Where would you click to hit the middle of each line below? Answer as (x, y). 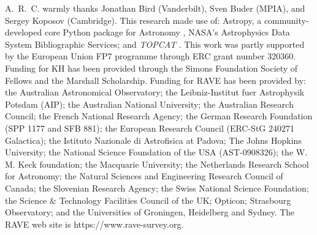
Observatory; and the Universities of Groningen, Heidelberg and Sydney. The (150, 212)
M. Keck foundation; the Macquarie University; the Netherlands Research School (157, 164)
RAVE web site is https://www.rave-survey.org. (94, 224)
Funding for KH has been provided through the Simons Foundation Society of (151, 68)
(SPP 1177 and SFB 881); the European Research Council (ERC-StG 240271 (150, 128)
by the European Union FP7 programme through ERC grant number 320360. (151, 56)
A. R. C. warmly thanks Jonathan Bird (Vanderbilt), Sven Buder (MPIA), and (155, 8)
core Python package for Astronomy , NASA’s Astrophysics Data (167, 32)
